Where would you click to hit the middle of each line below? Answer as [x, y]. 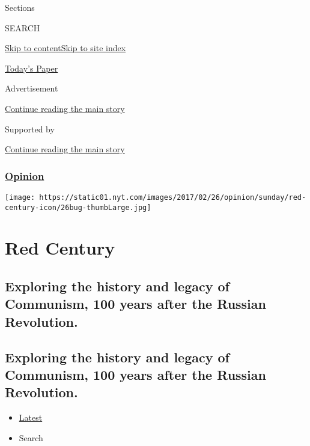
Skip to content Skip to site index [65, 48]
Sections [20, 7]
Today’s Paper [32, 68]
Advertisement [32, 88]
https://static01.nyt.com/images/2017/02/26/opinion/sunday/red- [173, 197]
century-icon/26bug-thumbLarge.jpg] [78, 207]
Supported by [30, 129]
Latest [31, 417]
